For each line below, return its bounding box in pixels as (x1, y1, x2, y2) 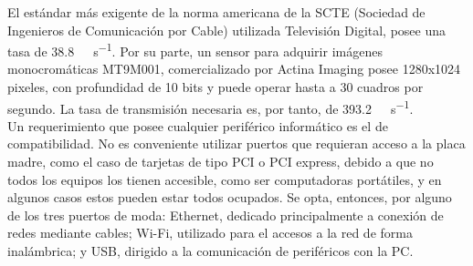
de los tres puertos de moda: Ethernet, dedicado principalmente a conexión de (7, 205, 444, 224)
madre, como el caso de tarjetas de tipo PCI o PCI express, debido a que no (7, 152, 434, 171)
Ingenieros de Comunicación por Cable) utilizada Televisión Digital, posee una (7, 20, 447, 39)
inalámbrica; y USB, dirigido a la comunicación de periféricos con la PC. (7, 241, 414, 261)
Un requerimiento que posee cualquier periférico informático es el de (7, 116, 388, 135)
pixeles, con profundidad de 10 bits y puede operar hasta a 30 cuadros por (7, 77, 424, 97)
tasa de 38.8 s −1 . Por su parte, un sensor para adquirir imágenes (7, 39, 383, 60)
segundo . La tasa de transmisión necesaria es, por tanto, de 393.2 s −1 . (7, 96, 414, 118)
